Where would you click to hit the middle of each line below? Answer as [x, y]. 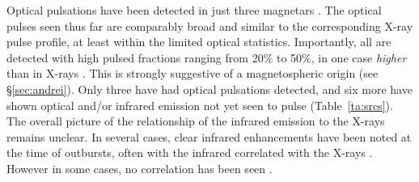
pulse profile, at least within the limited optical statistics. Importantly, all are [199, 42]
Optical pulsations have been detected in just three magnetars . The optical [194, 10]
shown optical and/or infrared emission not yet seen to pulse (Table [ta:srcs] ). [200, 105]
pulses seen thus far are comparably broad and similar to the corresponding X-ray [210, 25]
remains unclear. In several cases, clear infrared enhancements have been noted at [209, 136]
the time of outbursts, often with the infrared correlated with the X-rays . [190, 152]
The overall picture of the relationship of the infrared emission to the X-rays [196, 121]
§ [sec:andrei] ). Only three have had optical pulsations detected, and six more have [209, 89]
